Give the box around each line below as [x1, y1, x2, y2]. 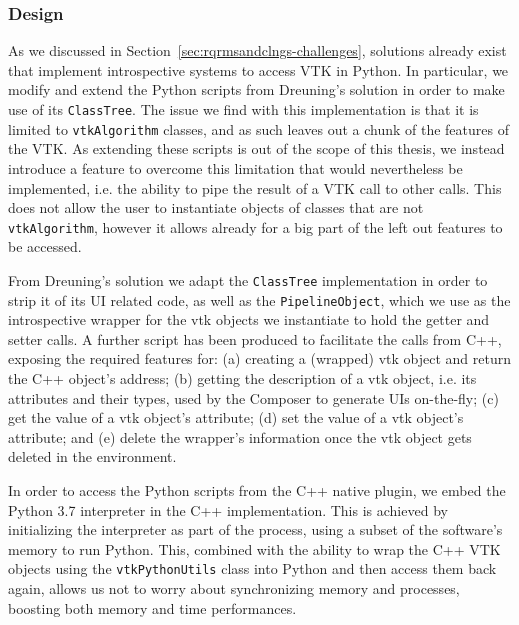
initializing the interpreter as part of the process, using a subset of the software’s [8, 519, 503, 540]
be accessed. [8, 236, 82, 257]
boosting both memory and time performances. [8, 597, 297, 618]
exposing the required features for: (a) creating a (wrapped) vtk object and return [8, 348, 511, 369]
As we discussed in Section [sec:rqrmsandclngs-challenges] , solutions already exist [8, 40, 507, 61]
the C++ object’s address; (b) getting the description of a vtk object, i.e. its [8, 368, 477, 389]
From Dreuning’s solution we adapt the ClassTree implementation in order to [8, 269, 488, 290]
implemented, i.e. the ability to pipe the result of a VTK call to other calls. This [8, 177, 502, 198]
